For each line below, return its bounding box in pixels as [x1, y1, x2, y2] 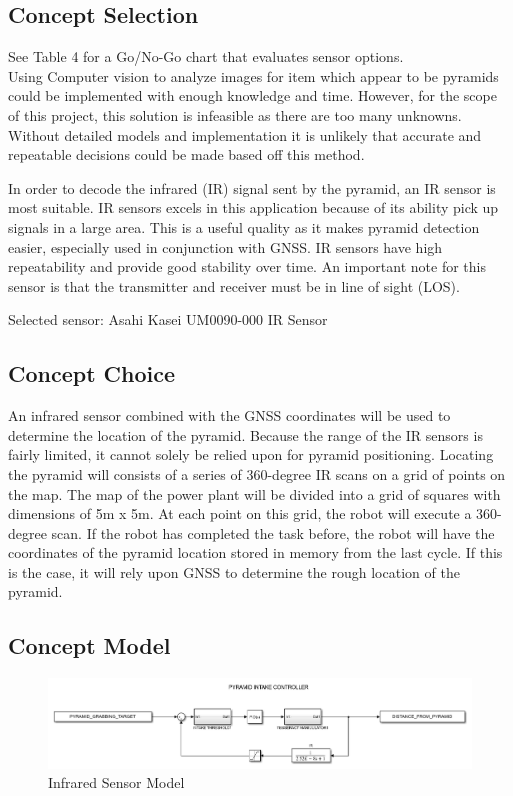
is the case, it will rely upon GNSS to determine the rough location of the [8, 561, 460, 582]
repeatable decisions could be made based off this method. [8, 144, 365, 165]
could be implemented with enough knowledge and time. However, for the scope [8, 85, 497, 106]
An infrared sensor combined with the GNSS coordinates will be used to [8, 405, 451, 426]
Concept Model [8, 630, 171, 661]
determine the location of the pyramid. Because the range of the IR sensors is [8, 424, 483, 445]
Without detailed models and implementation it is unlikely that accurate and [8, 124, 482, 145]
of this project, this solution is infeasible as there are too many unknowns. [8, 104, 462, 125]
